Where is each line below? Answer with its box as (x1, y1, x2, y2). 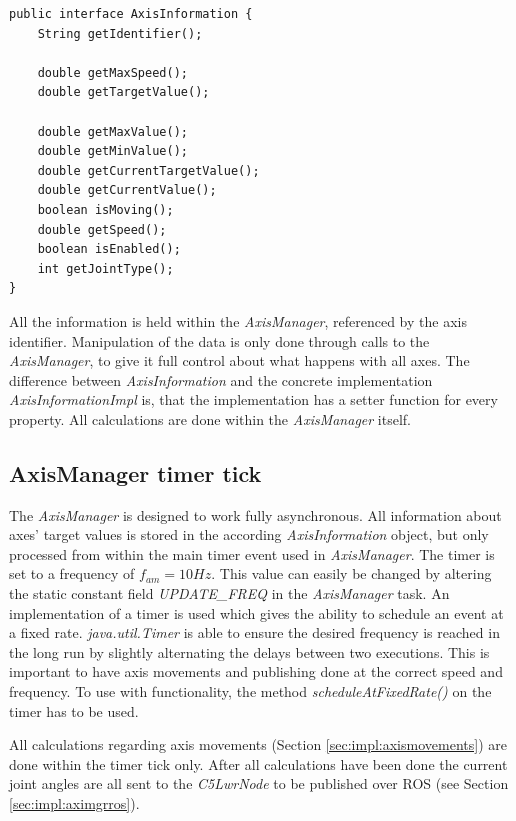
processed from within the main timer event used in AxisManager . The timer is (9, 543, 495, 564)
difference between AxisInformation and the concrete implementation (9, 369, 433, 390)
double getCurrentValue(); (37, 183, 217, 198)
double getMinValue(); (37, 144, 188, 159)
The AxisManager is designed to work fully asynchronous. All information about (9, 504, 502, 525)
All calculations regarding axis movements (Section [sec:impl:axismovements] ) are (9, 734, 507, 755)
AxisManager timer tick (9, 457, 262, 488)
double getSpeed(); (37, 222, 167, 237)
